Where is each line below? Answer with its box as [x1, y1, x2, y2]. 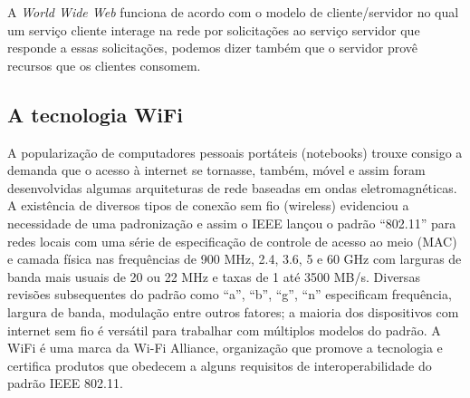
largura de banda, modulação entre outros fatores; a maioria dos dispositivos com [7, 302, 459, 321]
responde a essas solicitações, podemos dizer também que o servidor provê [7, 38, 418, 57]
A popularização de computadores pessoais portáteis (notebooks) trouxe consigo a [7, 142, 463, 161]
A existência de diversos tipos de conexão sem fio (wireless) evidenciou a [7, 196, 409, 215]
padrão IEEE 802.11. [7, 374, 123, 393]
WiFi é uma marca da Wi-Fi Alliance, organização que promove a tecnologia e [7, 338, 443, 357]
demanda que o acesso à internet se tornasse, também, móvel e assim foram [7, 160, 426, 180]
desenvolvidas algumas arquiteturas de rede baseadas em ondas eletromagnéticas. [7, 178, 457, 197]
